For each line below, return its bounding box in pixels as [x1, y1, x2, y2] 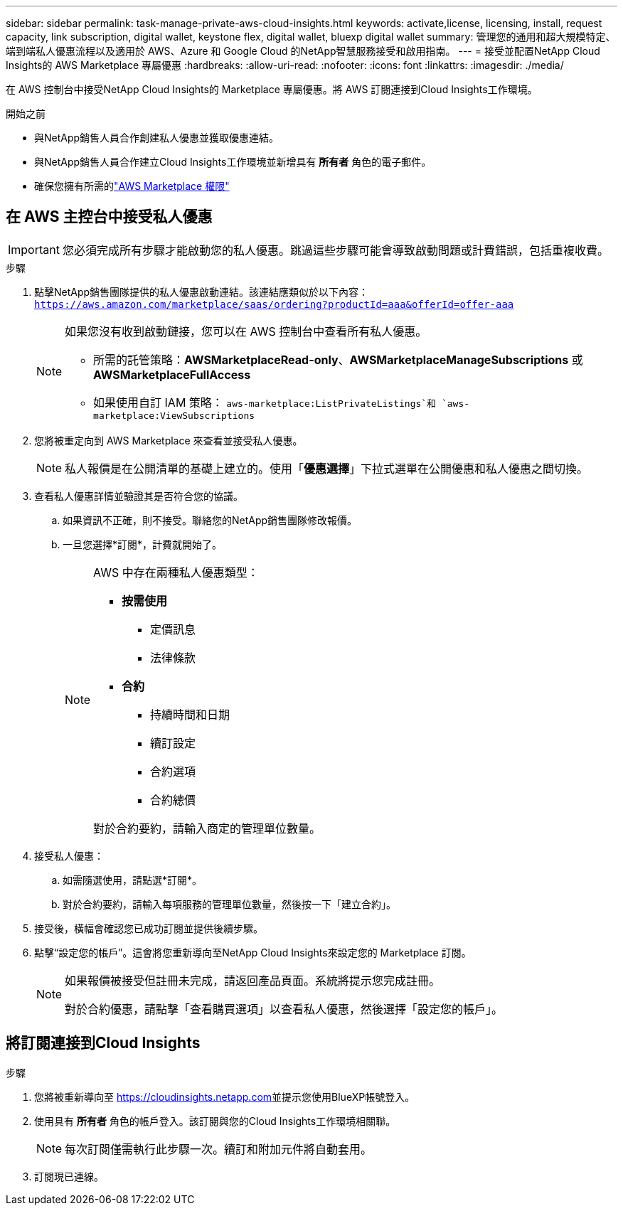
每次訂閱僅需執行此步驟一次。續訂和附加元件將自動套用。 [65, 1141, 373, 1156]
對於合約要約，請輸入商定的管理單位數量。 [93, 821, 321, 836]
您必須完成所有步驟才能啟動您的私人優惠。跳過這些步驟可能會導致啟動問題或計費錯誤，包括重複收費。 [62, 242, 609, 257]
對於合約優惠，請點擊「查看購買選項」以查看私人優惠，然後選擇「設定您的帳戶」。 [65, 1001, 504, 1016]
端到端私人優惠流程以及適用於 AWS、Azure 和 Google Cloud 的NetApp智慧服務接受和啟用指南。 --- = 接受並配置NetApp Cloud [6, 45, 600, 57]
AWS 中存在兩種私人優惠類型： [93, 565, 259, 580]
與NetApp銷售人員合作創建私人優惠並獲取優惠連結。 [34, 132, 279, 144]
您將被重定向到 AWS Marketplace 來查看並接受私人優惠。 [34, 434, 303, 447]
